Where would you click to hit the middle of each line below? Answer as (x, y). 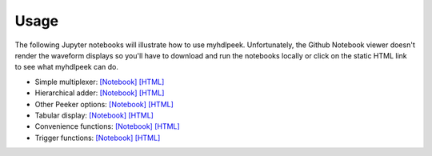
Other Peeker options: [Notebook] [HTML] (104, 104)
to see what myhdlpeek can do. (67, 67)
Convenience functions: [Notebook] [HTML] (107, 126)
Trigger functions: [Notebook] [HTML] (98, 138)
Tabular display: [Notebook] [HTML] (94, 115)
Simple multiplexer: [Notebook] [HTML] (100, 82)
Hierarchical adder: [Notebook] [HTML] (100, 93)
